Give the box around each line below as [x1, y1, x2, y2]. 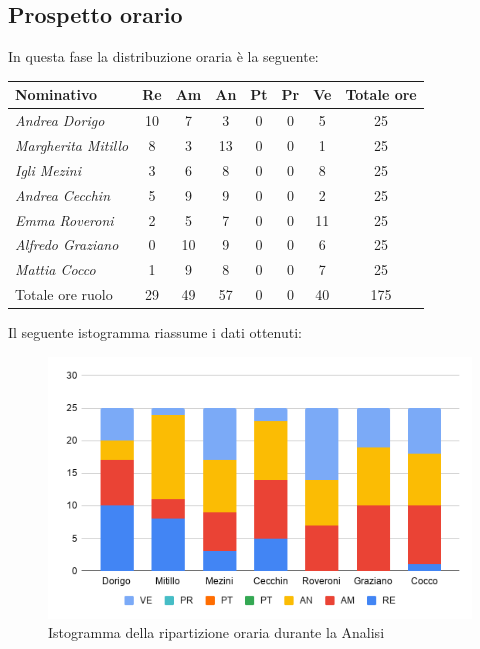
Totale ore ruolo [15, 284, 113, 305]
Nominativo [15, 84, 98, 105]
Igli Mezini [15, 159, 81, 180]
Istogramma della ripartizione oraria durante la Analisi [48, 622, 385, 643]
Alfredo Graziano [15, 234, 119, 255]
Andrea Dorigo [15, 110, 105, 131]
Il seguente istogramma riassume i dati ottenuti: [8, 322, 302, 343]
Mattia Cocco [15, 259, 96, 280]
